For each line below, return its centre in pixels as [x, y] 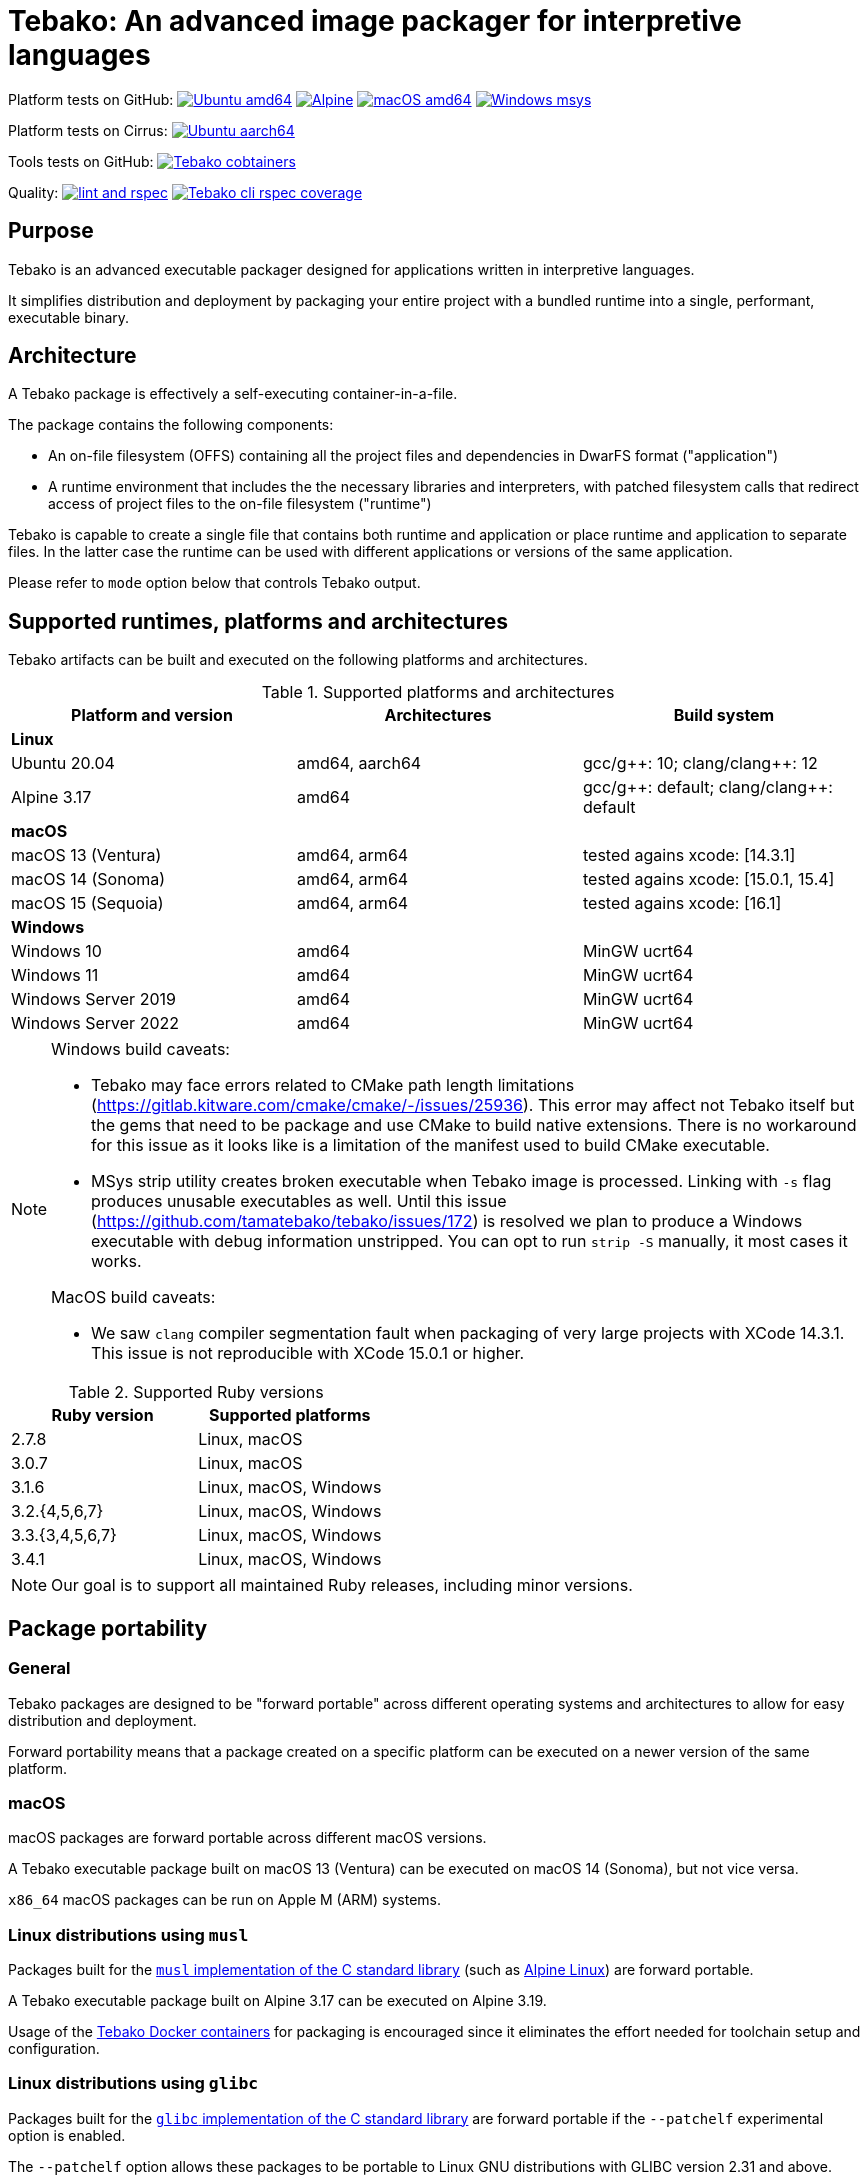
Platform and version [152, 715]
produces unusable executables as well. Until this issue [299, 1201]
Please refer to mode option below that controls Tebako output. [214, 583]
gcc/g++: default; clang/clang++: [707, 787]
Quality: [33, 192]
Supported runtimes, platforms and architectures [258, 621]
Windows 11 [55, 975]
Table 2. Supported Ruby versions [196, 1392]
